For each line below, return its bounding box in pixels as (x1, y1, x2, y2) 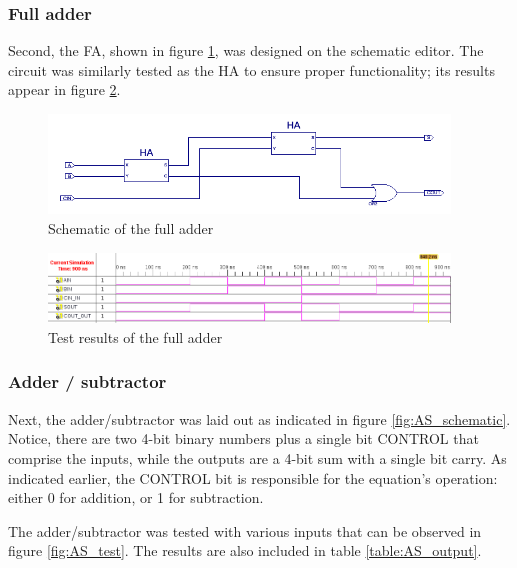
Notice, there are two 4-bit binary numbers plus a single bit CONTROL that (8, 428, 479, 449)
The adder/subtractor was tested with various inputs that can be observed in (8, 520, 482, 541)
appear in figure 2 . (8, 79, 121, 100)
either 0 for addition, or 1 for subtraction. (8, 487, 264, 508)
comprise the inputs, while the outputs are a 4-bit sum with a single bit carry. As (8, 447, 507, 468)
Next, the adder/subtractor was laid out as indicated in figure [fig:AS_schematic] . (8, 408, 511, 429)
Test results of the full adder (48, 326, 223, 347)
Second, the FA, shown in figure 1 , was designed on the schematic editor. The (8, 40, 484, 61)
